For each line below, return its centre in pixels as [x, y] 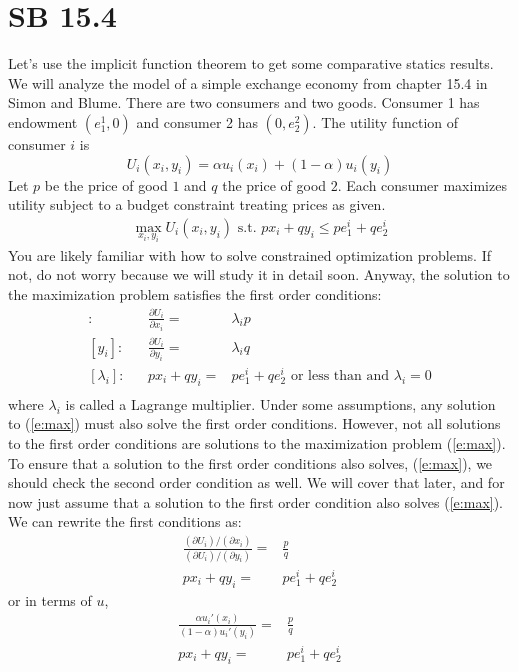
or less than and [340, 375]
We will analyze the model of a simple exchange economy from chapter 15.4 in [248, 82]
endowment [43, 121]
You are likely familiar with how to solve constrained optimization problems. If [250, 254]
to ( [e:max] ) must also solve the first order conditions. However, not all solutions [254, 423]
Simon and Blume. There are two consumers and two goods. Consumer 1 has [244, 102]
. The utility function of [385, 121]
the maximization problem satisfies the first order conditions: [195, 294]
